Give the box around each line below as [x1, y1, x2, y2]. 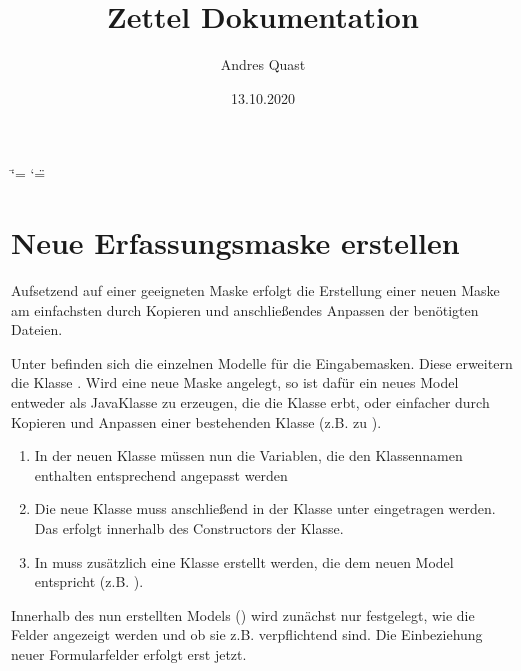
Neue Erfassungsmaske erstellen [11, 222, 460, 263]
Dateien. [11, 319, 63, 340]
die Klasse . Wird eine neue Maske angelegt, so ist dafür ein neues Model [11, 372, 459, 393]
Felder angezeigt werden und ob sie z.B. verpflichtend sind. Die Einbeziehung [11, 624, 483, 645]
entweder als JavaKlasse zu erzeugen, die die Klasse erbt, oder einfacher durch [11, 392, 490, 412]
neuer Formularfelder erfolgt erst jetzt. [11, 643, 247, 664]
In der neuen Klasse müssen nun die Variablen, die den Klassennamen [34, 445, 463, 466]
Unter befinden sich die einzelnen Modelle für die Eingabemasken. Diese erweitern [11, 352, 513, 373]
